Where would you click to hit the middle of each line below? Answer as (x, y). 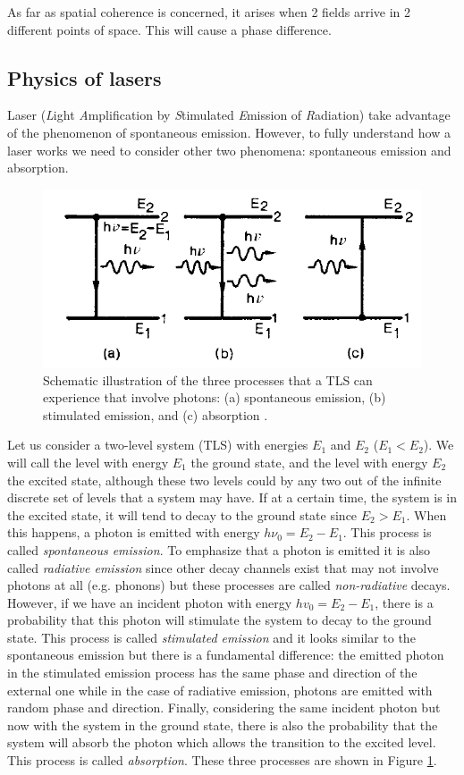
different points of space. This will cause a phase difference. (169, 29)
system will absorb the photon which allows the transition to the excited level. (222, 742)
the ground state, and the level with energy (309, 462)
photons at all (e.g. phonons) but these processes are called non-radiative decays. (229, 585)
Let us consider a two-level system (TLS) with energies (158, 445)
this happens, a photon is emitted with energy (134, 532)
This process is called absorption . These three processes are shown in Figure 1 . (222, 760)
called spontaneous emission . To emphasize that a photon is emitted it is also (219, 549)
